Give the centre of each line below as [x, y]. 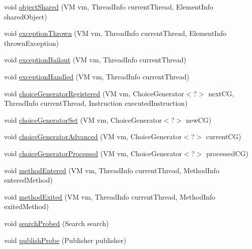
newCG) [199, 120]
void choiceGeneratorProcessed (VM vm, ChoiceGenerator [93, 153]
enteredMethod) [28, 180]
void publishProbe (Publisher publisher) [65, 240]
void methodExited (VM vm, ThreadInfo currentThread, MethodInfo [110, 196]
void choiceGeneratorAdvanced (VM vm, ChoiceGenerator [93, 136]
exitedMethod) [26, 206]
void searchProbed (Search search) [57, 223]
